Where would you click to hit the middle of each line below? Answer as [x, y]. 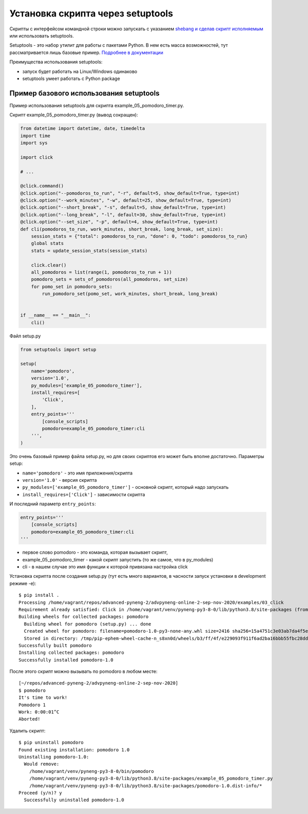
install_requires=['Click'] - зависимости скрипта [84, 494]
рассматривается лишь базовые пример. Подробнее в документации [86, 52]
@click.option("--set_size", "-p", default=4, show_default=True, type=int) [119, 222]
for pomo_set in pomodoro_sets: [72, 287]
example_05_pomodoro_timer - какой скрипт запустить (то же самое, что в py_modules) [118, 559]
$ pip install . [39, 595]
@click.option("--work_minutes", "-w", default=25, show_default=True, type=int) [126, 201]
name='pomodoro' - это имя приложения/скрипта [78, 473]
